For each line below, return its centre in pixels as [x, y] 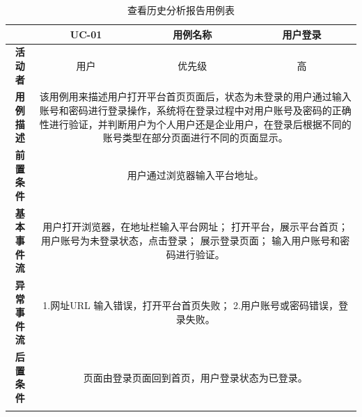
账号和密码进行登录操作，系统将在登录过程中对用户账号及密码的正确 [195, 110]
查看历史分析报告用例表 [181, 10]
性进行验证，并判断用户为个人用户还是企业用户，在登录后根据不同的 [195, 124]
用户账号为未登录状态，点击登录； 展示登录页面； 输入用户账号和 [191, 240]
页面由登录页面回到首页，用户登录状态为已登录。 [195, 377]
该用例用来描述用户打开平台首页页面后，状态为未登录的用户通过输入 [195, 96]
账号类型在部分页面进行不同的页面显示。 [195, 137]
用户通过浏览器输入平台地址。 [195, 175]
